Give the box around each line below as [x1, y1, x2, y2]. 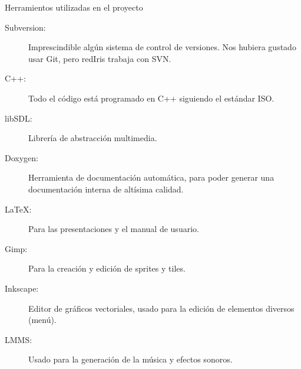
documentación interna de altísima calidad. [28, 182, 184, 195]
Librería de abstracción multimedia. [28, 132, 157, 144]
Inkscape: [5, 282, 39, 294]
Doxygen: [5, 151, 38, 164]
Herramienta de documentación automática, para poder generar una [28, 171, 274, 184]
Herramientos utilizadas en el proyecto [5, 1, 143, 13]
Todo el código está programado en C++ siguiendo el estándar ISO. [28, 92, 274, 104]
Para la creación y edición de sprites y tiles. [28, 262, 186, 275]
